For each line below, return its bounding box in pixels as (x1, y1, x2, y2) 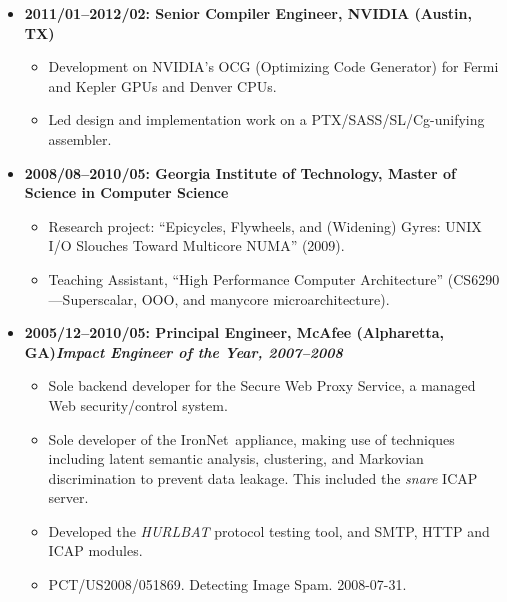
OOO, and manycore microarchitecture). (141, 288, 390, 309)
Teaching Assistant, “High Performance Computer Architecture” (48, 268, 444, 289)
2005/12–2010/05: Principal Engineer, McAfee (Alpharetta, (24, 322, 444, 343)
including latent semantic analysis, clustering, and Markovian (48, 448, 424, 469)
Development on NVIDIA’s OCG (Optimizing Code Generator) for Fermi (48, 56, 499, 77)
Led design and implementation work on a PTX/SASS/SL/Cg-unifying (48, 109, 485, 130)
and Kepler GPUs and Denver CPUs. (48, 75, 277, 96)
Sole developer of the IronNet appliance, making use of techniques (48, 428, 455, 449)
